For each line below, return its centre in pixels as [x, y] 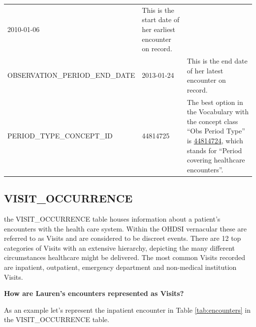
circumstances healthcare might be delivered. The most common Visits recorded [125, 257]
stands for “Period [214, 150]
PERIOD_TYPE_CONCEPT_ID [60, 136]
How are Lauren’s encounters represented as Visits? [94, 293]
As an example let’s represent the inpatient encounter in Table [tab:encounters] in [127, 310]
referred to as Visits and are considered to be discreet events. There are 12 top [123, 238]
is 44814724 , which [215, 140]
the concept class [212, 121]
